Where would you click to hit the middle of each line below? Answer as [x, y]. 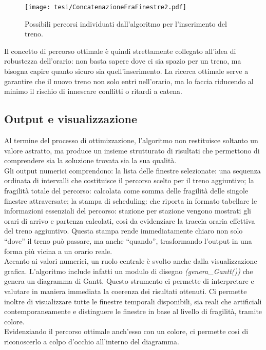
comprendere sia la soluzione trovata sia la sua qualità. [90, 160]
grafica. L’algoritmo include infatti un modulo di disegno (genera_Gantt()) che [129, 271]
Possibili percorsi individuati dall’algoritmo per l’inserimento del [126, 23]
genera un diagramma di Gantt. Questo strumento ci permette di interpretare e [129, 281]
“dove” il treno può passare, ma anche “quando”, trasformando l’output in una [128, 240]
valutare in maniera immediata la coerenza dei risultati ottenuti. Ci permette [126, 291]
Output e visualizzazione [71, 119]
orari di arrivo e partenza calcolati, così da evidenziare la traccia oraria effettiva [130, 220]
